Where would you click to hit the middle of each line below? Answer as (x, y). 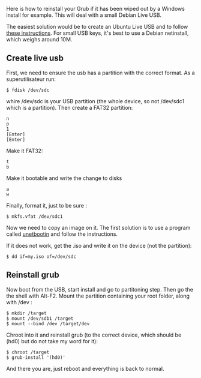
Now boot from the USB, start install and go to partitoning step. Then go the (100, 289)
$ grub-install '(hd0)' (36, 357)
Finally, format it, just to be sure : (46, 205)
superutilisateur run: (31, 79)
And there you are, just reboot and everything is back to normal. (85, 368)
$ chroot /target (28, 352)
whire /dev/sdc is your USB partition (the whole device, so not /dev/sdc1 (95, 101)
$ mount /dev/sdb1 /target (40, 318)
